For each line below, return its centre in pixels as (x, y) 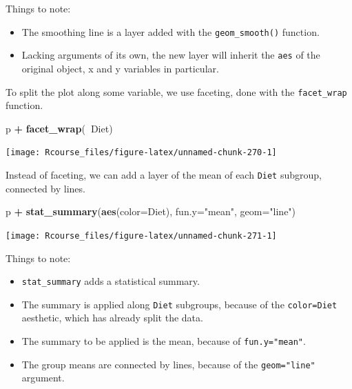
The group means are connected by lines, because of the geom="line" (168, 364)
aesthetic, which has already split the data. (112, 318)
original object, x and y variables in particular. (120, 68)
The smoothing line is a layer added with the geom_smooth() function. (170, 31)
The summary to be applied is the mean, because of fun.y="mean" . (164, 341)
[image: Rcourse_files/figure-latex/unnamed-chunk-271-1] (141, 236)
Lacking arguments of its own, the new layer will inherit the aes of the (171, 55)
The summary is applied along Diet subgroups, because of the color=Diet (179, 304)
